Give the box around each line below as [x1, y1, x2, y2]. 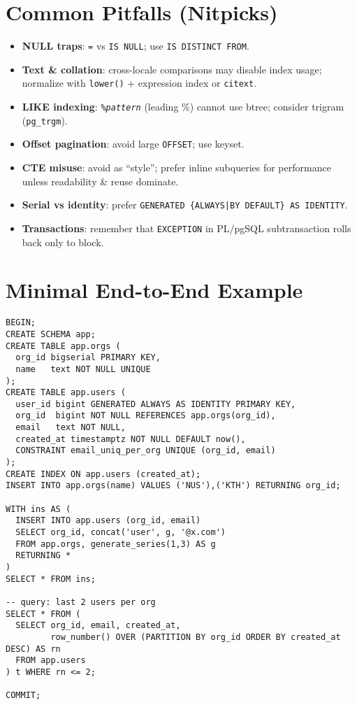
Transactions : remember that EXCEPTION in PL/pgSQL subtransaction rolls [22, 220, 351, 235]
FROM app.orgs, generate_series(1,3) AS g [15, 539, 216, 549]
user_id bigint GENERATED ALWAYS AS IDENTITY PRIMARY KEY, [15, 399, 296, 409]
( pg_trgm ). [22, 113, 68, 127]
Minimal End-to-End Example [6, 276, 303, 304]
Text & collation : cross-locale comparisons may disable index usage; [22, 62, 322, 76]
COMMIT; [6, 690, 41, 701]
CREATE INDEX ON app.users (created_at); [6, 469, 201, 479]
